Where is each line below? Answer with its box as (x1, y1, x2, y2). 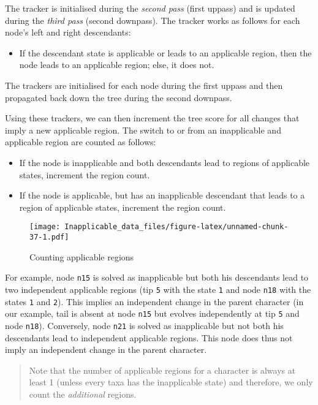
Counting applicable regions (29, 250, 134, 263)
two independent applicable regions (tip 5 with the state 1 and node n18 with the (5, 282, 311, 295)
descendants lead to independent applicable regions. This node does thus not (5, 331, 293, 344)
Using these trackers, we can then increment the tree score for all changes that (5, 112, 300, 124)
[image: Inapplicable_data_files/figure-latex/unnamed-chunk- (29, 222, 289, 232)
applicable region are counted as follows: (5, 135, 156, 148)
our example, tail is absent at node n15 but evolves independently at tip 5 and (5, 307, 300, 320)
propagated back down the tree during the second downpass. (5, 91, 232, 104)
